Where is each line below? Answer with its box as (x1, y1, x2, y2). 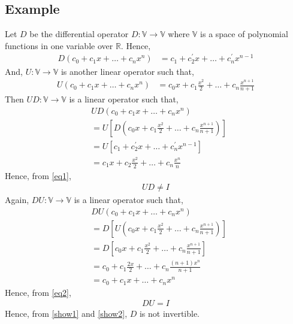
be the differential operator (29, 28, 129, 40)
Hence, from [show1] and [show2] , (5, 307, 128, 320)
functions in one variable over (5, 39, 113, 52)
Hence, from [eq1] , (5, 169, 71, 181)
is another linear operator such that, (61, 65, 194, 77)
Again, (5, 193, 29, 206)
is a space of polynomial (200, 28, 288, 40)
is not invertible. (139, 307, 200, 320)
